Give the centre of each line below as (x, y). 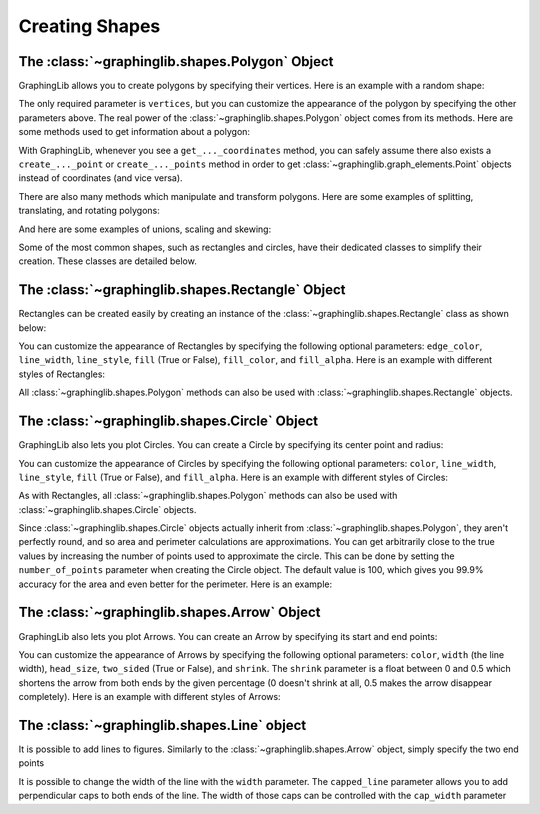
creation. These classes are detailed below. (107, 261)
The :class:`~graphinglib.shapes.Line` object (162, 725)
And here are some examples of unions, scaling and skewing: (145, 229)
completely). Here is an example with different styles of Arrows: (149, 697)
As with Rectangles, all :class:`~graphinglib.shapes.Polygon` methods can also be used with (208, 496)
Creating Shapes (89, 26)
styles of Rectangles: (61, 374)
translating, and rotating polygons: (89, 211)
